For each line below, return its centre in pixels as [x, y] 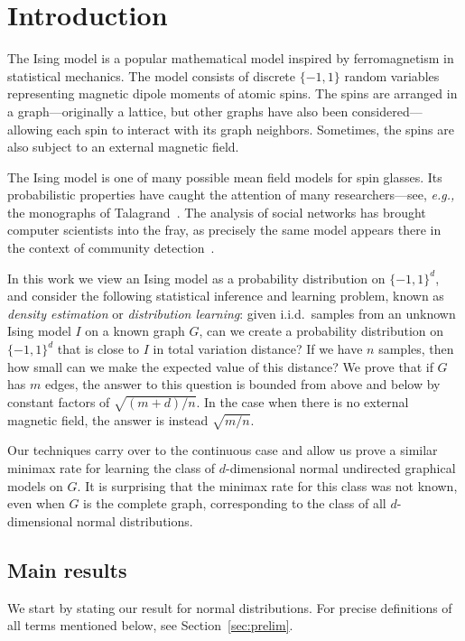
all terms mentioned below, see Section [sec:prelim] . [150, 625]
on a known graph [135, 331]
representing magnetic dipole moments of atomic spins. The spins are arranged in [232, 93]
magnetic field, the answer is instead [108, 419]
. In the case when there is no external [302, 401]
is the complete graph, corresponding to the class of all [235, 503]
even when [36, 503]
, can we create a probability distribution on [321, 331]
